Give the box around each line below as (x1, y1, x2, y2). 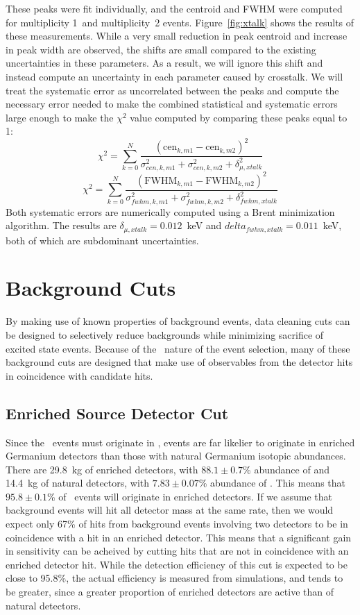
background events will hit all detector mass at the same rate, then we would (6, 503, 334, 517)
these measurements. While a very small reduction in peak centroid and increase (6, 28, 348, 43)
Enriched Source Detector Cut (6, 402, 229, 423)
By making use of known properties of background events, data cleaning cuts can (6, 314, 350, 328)
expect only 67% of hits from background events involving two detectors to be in (6, 516, 348, 531)
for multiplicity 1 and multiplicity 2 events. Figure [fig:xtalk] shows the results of (6, 15, 354, 29)
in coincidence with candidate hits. (6, 368, 153, 382)
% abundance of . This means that (198, 475, 345, 490)
